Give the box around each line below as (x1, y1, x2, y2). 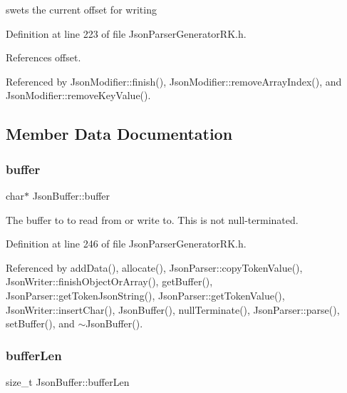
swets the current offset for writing (6, 2, 157, 16)
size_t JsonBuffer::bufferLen (6, 374, 130, 389)
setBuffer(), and (6, 316, 75, 331)
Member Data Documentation (6, 123, 233, 145)
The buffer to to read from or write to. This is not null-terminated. (6, 212, 299, 227)
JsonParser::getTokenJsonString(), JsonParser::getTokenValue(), (6, 287, 285, 302)
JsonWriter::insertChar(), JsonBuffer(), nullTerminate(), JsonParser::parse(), (6, 302, 340, 317)
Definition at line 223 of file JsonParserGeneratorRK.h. (6, 26, 247, 41)
